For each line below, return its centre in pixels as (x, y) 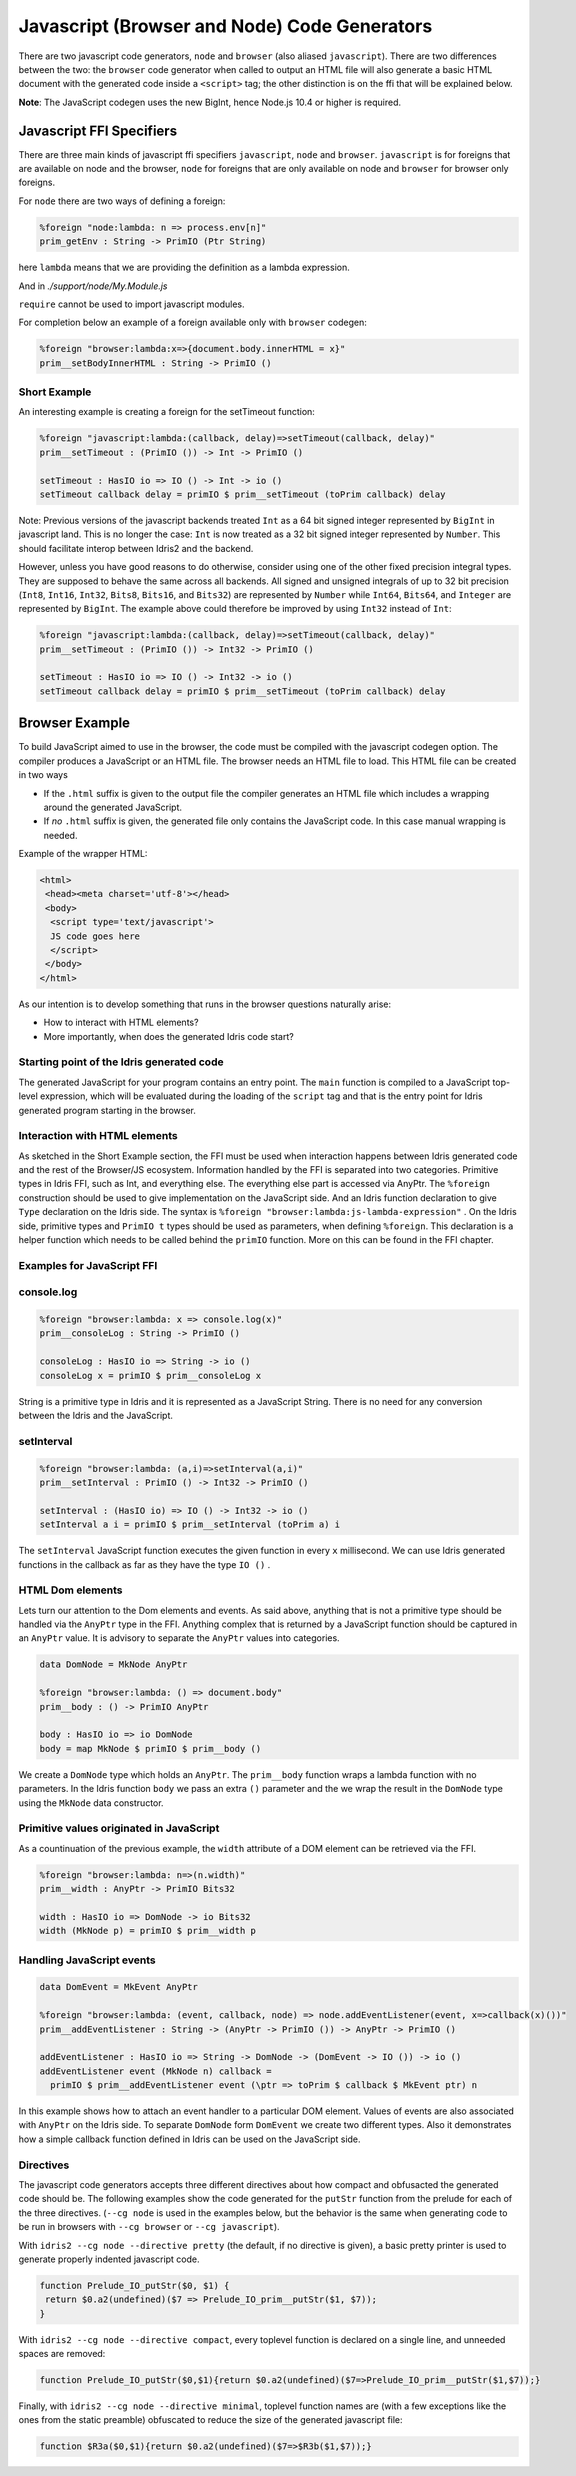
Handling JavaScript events (87, 1960)
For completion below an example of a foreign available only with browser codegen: (192, 322)
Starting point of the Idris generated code (121, 1062)
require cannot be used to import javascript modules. (131, 304)
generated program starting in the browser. (107, 1110)
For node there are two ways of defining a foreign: (122, 201)
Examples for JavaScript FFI (88, 1265)
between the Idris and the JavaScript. (96, 1416)
